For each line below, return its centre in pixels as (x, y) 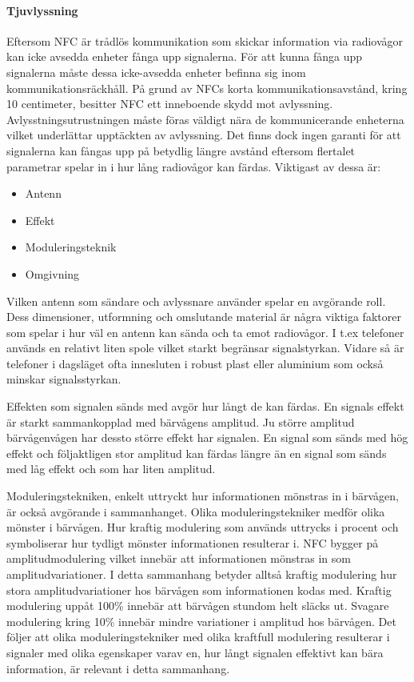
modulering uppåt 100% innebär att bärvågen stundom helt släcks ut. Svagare (198, 606)
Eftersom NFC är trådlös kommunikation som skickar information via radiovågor (205, 40)
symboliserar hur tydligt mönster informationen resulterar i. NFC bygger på (193, 542)
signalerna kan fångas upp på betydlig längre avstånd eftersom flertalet (181, 150)
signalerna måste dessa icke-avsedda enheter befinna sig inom (156, 72)
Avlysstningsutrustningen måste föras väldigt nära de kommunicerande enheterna (205, 119)
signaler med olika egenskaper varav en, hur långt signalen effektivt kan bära (195, 652)
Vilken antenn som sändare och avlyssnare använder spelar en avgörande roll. (196, 301)
